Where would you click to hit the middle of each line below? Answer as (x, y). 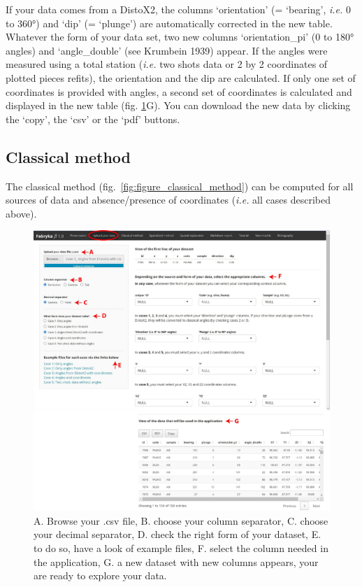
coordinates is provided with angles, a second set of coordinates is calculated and (179, 91)
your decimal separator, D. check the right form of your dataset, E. (178, 534)
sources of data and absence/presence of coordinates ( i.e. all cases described (168, 200)
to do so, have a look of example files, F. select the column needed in (181, 547)
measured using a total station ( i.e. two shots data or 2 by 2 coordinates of (167, 64)
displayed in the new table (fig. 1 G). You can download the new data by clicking (178, 105)
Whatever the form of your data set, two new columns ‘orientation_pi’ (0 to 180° (180, 37)
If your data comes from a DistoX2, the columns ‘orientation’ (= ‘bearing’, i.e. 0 (178, 9)
